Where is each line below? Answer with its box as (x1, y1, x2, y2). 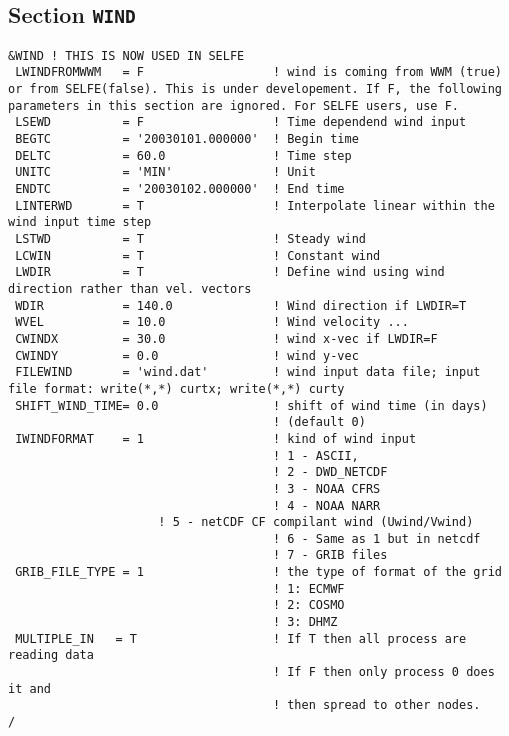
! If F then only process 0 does (272, 665, 495, 680)
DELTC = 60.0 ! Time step (15, 148, 352, 163)
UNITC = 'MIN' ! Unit (15, 165, 316, 180)
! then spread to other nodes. (272, 698, 481, 713)
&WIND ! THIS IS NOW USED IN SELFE (8, 48, 245, 63)
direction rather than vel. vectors (8, 281, 252, 296)
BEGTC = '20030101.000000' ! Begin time (15, 132, 359, 147)
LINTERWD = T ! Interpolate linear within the (15, 198, 495, 213)
